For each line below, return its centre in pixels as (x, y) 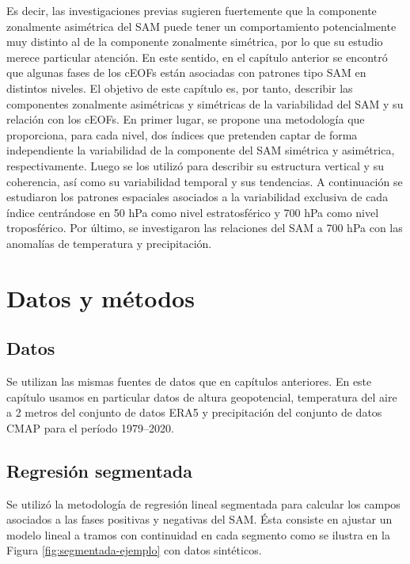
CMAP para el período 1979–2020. (90, 427)
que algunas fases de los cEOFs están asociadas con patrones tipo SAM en (186, 72)
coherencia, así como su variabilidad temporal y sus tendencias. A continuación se (205, 181)
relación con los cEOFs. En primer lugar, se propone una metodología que (186, 119)
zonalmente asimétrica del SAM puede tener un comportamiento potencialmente (201, 26)
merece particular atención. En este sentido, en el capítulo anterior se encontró (197, 57)
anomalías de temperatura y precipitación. (109, 243)
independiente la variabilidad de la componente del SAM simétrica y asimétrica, (201, 150)
